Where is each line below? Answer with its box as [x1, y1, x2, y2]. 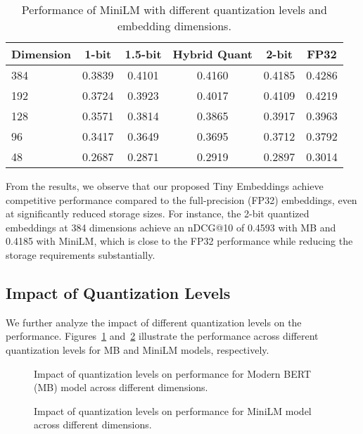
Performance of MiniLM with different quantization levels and [21, 1, 327, 18]
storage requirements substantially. [6, 247, 155, 262]
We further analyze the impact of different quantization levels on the [6, 314, 302, 329]
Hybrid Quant [172, 46, 253, 62]
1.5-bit [125, 46, 162, 62]
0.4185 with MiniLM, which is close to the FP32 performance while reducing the [6, 234, 353, 248]
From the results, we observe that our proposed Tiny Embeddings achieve [6, 179, 324, 193]
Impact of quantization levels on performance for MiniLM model [34, 403, 312, 418]
